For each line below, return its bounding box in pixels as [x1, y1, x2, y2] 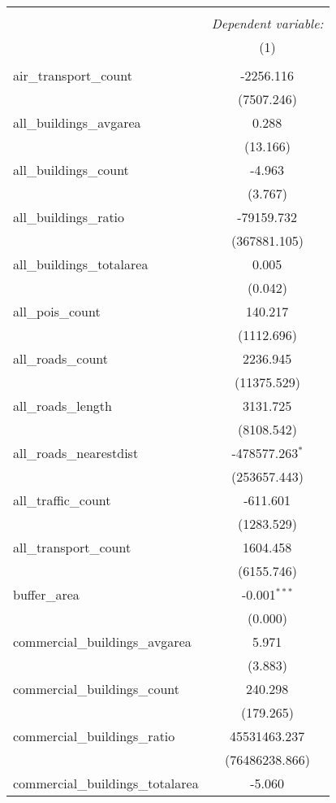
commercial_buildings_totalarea [13, 774, 199, 792]
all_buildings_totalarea [13, 255, 149, 273]
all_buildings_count [13, 160, 129, 179]
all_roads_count [13, 349, 109, 368]
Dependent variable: [211, 14, 324, 33]
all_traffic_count [13, 491, 111, 509]
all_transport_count [13, 538, 131, 556]
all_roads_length [13, 396, 112, 415]
